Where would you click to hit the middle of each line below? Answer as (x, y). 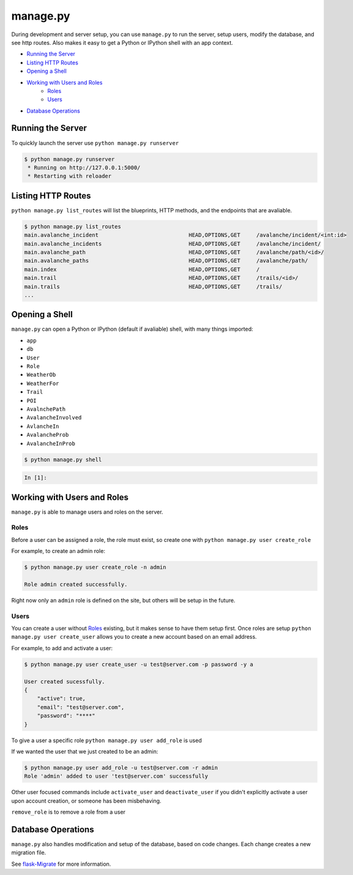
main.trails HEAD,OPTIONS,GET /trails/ (153, 287)
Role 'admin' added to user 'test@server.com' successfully (116, 776)
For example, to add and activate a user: (62, 648)
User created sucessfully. (65, 682)
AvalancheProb (48, 435)
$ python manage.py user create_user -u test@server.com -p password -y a (139, 664)
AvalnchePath (46, 409)
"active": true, (61, 699)
